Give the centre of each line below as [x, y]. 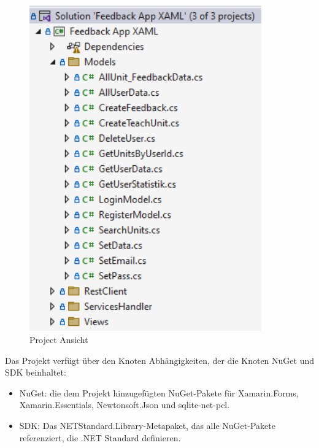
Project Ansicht [59, 340]
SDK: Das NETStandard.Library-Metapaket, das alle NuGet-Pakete [147, 426]
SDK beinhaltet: [36, 372]
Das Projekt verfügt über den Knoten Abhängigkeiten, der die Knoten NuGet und [160, 360]
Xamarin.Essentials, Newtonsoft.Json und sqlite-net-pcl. [125, 405]
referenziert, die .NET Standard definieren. [100, 437]
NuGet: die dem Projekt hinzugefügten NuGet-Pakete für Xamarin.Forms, [159, 392]
